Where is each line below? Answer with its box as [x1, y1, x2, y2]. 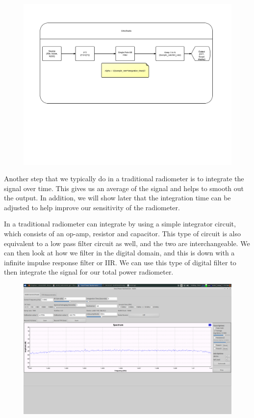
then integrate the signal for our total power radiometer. [4, 267, 174, 277]
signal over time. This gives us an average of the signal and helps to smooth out [4, 183, 244, 193]
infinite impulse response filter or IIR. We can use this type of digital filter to [4, 257, 236, 267]
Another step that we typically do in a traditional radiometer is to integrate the [4, 173, 244, 184]
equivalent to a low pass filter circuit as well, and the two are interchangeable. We [4, 238, 250, 248]
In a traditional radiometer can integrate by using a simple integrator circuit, [4, 219, 236, 229]
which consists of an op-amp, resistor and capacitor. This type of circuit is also [4, 228, 241, 239]
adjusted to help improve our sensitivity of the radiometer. [4, 202, 180, 212]
